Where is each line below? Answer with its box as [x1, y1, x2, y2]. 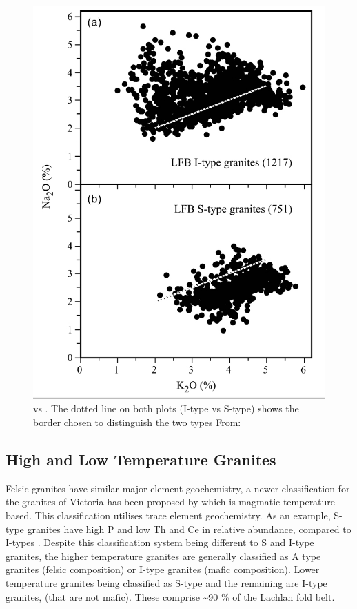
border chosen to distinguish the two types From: [33, 415, 241, 429]
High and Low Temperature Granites [6, 449, 276, 470]
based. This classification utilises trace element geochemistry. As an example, [6, 508, 331, 523]
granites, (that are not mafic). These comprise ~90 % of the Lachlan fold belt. [6, 589, 335, 603]
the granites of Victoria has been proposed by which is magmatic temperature [6, 494, 336, 509]
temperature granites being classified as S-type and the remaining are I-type [6, 575, 327, 590]
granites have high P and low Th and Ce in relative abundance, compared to [27, 521, 351, 536]
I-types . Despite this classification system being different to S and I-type [6, 535, 314, 550]
